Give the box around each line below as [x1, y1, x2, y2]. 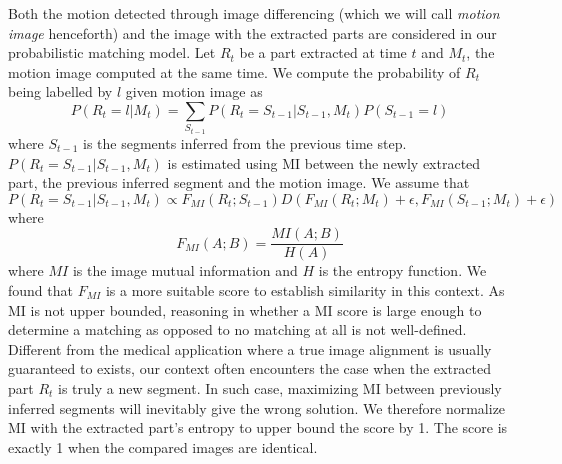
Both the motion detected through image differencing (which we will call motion [8, 3, 500, 23]
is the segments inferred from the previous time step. [83, 132, 407, 153]
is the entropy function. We [318, 260, 487, 281]
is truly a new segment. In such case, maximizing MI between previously [58, 377, 502, 398]
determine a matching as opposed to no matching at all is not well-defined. [8, 319, 467, 340]
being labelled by [8, 81, 113, 102]
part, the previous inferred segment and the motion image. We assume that [8, 172, 470, 193]
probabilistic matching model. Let [8, 42, 216, 63]
